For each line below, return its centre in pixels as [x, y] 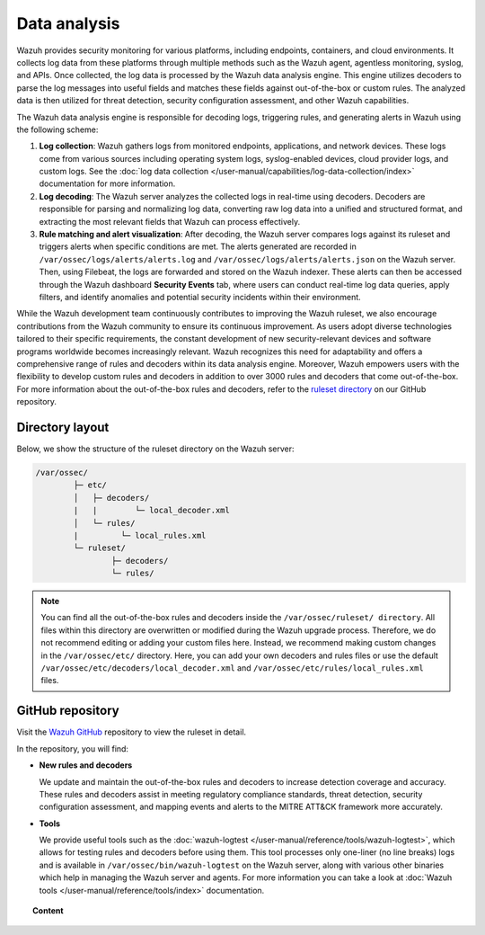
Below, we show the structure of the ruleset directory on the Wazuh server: [155, 449]
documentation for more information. [107, 183]
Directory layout [63, 427]
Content [48, 911]
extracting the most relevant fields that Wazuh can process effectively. [170, 221]
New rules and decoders [86, 765]
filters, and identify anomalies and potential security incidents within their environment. [200, 297]
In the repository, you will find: [73, 748]
